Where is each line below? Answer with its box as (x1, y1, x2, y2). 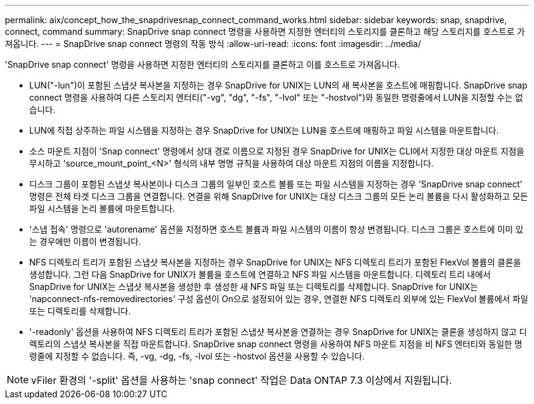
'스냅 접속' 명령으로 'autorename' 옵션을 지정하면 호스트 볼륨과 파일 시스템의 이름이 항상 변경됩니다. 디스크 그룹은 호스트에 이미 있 (29, 224, 524, 234)
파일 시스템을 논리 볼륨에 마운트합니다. (29, 203, 175, 214)
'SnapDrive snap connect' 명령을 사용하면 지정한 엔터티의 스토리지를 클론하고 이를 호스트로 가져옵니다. (5, 59, 400, 70)
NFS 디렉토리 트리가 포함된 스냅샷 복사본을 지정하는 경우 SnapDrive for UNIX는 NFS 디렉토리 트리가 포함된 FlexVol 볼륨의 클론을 (29, 257, 521, 267)
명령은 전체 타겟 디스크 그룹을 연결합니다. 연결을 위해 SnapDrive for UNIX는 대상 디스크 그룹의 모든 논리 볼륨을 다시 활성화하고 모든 (29, 191, 529, 201)
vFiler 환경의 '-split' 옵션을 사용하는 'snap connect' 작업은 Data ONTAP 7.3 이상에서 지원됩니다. (31, 374, 452, 386)
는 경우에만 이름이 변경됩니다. (29, 236, 141, 247)
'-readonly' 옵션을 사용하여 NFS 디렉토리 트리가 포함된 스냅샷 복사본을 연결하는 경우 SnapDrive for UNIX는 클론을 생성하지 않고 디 (29, 326, 527, 337)
